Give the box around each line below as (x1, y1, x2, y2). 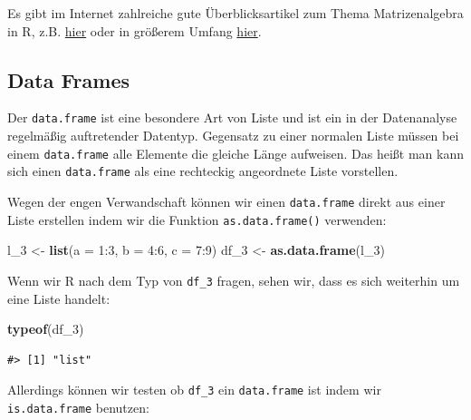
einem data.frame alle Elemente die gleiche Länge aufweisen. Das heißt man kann (7, 143, 464, 162)
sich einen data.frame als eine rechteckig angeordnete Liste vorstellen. (7, 161, 399, 181)
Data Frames (7, 65, 130, 93)
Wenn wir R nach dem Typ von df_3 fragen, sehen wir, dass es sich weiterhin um (7, 270, 460, 289)
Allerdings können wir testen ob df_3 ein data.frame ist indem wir (7, 380, 381, 399)
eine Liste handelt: (7, 288, 111, 308)
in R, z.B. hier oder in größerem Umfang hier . (7, 21, 262, 40)
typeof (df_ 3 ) (7, 319, 84, 338)
